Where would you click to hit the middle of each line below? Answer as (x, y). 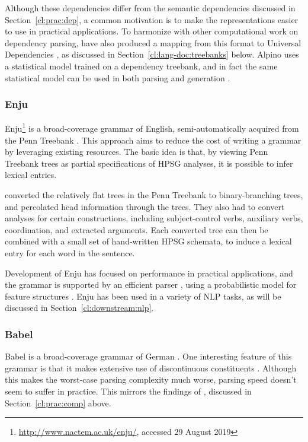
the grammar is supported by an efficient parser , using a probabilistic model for (151, 284)
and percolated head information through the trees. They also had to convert (145, 206)
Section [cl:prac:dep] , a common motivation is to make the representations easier (152, 19)
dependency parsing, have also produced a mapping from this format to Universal (153, 42)
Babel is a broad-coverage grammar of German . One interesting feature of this (148, 356)
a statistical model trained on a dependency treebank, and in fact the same (141, 66)
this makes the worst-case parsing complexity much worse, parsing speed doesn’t (151, 379)
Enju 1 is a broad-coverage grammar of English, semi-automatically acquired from (152, 128)
